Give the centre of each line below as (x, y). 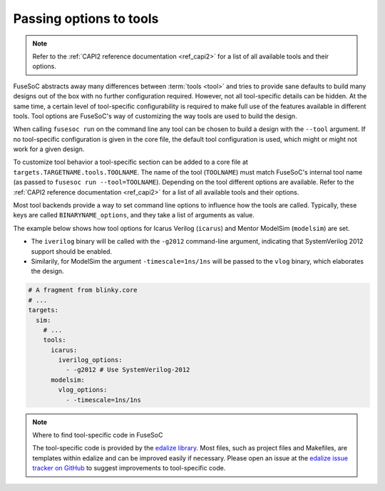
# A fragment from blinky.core (83, 290)
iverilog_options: (90, 360)
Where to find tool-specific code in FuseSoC (98, 435)
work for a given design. (49, 149)
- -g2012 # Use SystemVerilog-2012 (128, 370)
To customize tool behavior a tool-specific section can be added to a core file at (131, 162)
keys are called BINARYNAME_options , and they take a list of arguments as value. (134, 215)
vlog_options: (83, 390)
